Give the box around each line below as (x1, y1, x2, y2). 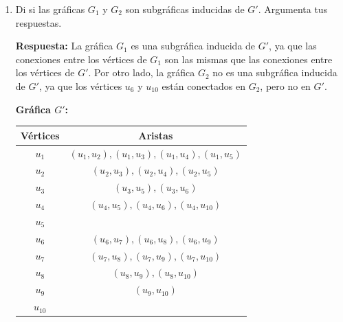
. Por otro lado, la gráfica (88, 65, 195, 80)
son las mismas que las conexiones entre (164, 51, 333, 66)
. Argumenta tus (258, 2, 328, 16)
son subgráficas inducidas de (125, 2, 245, 16)
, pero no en (260, 78, 311, 93)
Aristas (138, 128, 173, 142)
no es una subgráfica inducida (212, 65, 338, 80)
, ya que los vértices (38, 78, 122, 93)
